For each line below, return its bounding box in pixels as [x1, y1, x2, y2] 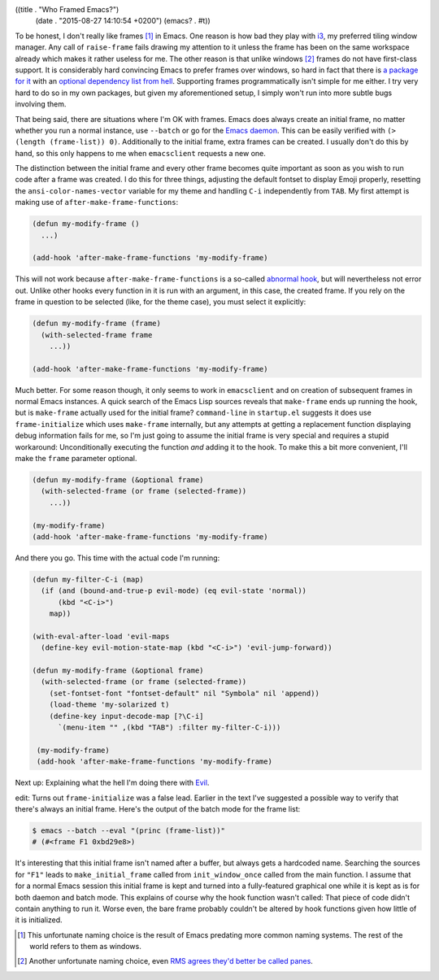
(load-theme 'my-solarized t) [49, 700, 170, 709]
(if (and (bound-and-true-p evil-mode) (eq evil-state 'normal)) [41, 586, 307, 595]
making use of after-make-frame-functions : [15, 198, 179, 207]
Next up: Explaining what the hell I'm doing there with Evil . [15, 777, 210, 788]
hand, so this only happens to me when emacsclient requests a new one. [15, 148, 266, 158]
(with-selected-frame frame [41, 330, 153, 339]
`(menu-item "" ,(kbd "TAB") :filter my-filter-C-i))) [58, 723, 281, 732]
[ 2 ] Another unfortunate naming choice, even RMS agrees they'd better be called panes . [17, 956, 313, 966]
